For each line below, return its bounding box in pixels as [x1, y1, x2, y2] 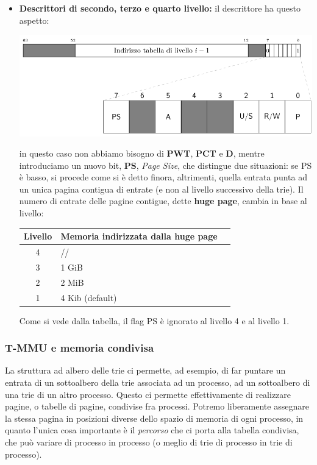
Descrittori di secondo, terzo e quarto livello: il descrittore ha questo [19, 2, 301, 14]
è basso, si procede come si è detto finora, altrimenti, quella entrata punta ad [19, 171, 307, 183]
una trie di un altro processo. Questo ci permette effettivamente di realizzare [5, 388, 291, 400]
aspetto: [19, 13, 49, 26]
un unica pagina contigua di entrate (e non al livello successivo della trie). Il [19, 182, 304, 195]
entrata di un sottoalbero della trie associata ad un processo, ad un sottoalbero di [5, 376, 310, 389]
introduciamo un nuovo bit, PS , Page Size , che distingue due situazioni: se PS [19, 158, 312, 171]
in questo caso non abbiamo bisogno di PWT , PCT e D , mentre [19, 147, 265, 160]
